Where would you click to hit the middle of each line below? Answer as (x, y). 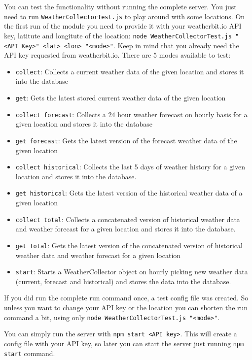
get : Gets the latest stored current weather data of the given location (121, 98)
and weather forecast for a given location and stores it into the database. (126, 229)
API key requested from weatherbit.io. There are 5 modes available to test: (117, 55)
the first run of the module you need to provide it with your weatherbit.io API (123, 26)
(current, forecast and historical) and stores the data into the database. (123, 281)
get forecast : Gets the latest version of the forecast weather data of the (126, 140)
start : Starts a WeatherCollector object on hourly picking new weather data (132, 272)
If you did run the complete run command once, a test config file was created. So (126, 298)
